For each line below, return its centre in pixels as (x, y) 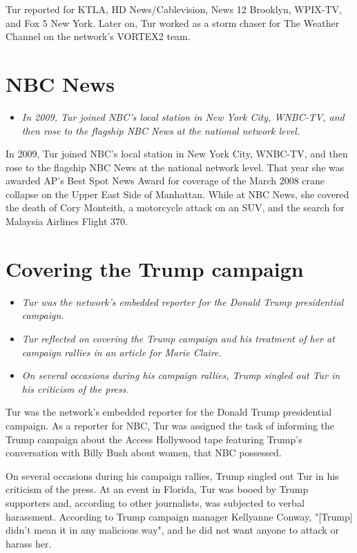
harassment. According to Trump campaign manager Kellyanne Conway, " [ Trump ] (179, 516)
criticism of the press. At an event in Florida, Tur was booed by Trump (157, 489)
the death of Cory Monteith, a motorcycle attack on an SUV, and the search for (175, 207)
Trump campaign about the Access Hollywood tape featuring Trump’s (154, 439)
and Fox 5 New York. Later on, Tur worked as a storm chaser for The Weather (173, 22)
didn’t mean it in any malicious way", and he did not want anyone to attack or (172, 530)
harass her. (29, 543)
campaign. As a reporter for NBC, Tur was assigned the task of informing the (170, 425)
